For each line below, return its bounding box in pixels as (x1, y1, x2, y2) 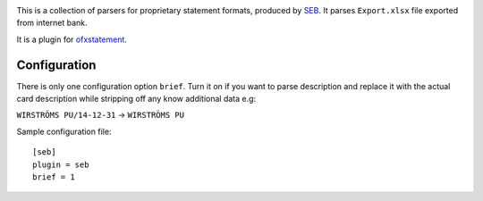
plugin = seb (32, 159, 89, 170)
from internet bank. (16, 18, 89, 29)
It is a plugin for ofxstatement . (16, 34, 127, 45)
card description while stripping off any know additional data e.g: (16, 94, 257, 105)
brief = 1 (32, 172, 75, 182)
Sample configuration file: (16, 126, 112, 137)
